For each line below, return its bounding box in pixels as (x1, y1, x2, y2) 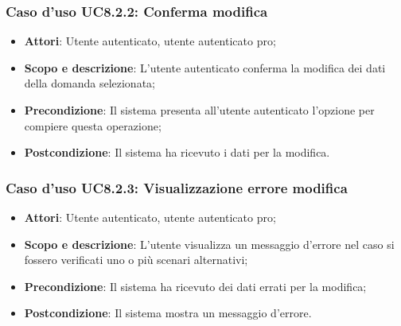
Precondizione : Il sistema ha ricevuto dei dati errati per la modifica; (24, 277, 367, 294)
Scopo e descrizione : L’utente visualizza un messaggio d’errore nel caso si (24, 235, 395, 252)
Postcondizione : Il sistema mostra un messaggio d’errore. (24, 305, 312, 321)
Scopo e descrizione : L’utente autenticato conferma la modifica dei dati (24, 59, 386, 76)
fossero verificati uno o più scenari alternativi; (24, 251, 248, 268)
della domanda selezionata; (24, 75, 155, 91)
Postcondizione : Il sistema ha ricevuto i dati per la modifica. (24, 144, 330, 161)
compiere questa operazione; (24, 117, 162, 134)
